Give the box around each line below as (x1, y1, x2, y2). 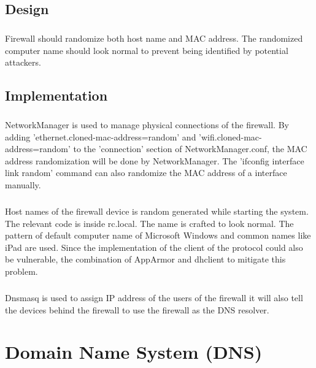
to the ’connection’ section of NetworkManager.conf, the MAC (73, 142, 307, 155)
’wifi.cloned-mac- (199, 130, 262, 143)
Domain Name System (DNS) (5, 339, 263, 364)
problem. (5, 265, 38, 277)
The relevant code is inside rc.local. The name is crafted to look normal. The (5, 217, 294, 229)
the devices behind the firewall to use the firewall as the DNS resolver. (5, 303, 269, 316)
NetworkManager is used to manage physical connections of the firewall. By (5, 118, 289, 131)
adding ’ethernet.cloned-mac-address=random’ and (5, 130, 196, 143)
